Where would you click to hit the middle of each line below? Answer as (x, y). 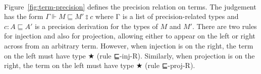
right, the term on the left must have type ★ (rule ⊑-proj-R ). (100, 65)
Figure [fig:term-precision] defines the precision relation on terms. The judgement (130, 6)
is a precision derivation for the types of (96, 26)
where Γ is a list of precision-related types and (167, 16)
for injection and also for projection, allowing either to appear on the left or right (130, 36)
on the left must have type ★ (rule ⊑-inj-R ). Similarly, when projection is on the (129, 55)
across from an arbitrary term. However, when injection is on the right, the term (129, 45)
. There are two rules (224, 26)
